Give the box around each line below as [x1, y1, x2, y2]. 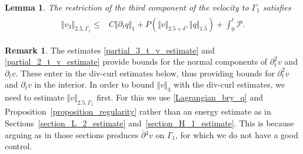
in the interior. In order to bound [34, 78, 155, 91]
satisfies [262, 1, 291, 13]
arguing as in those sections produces [5, 128, 139, 140]
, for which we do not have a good [175, 128, 298, 140]
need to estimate [5, 91, 65, 103]
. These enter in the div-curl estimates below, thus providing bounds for [15, 66, 275, 79]
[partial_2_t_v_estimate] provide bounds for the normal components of [5, 55, 268, 68]
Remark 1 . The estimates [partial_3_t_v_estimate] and [5, 43, 215, 56]
